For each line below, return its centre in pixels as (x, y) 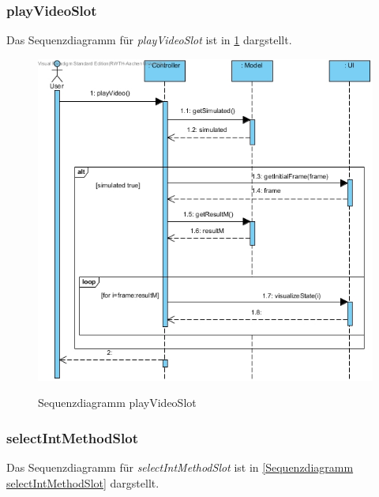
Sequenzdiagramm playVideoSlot (117, 403)
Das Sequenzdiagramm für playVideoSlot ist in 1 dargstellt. (149, 40)
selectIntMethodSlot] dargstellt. (83, 482)
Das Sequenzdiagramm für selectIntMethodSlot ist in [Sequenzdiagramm (180, 467)
